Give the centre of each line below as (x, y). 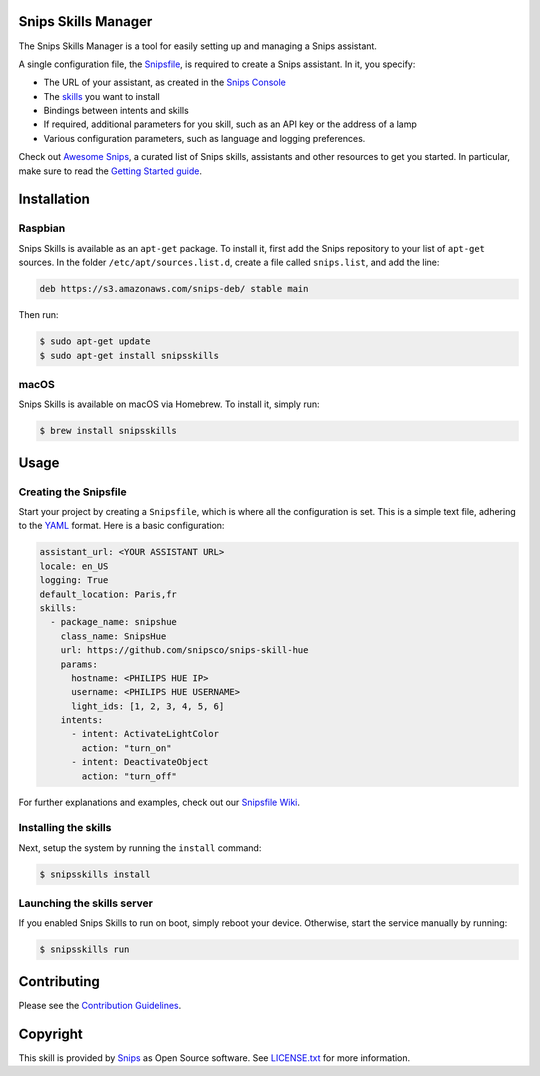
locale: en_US (74, 566)
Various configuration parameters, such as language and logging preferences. (204, 138)
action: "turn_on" (126, 748)
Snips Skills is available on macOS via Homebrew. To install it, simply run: (169, 404)
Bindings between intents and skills (116, 111)
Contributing (59, 981)
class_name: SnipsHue (113, 636)
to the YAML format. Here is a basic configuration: (121, 526)
